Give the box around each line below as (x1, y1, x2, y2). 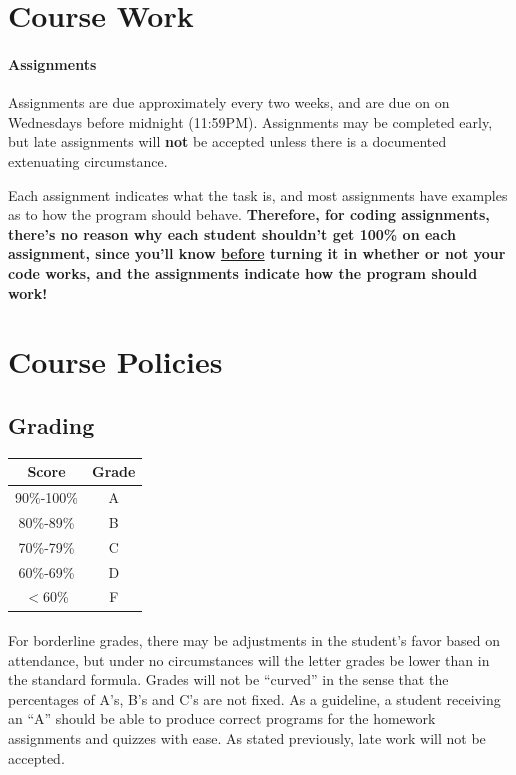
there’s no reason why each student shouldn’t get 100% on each (8, 223, 456, 244)
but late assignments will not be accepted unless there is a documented (8, 131, 447, 152)
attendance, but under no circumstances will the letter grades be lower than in (8, 649, 490, 670)
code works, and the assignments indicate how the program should (8, 262, 478, 283)
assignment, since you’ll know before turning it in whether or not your (8, 243, 506, 264)
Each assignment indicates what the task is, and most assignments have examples (8, 184, 508, 205)
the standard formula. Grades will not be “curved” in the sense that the (8, 669, 449, 690)
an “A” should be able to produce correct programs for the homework (8, 708, 436, 729)
